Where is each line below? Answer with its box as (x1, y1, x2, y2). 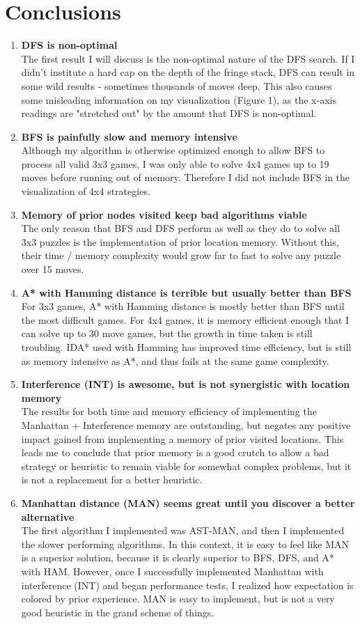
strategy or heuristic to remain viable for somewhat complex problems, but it (21, 458, 352, 473)
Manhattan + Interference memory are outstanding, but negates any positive (21, 417, 351, 432)
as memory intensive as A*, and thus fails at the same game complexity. (21, 353, 329, 368)
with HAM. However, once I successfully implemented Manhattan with (21, 563, 324, 578)
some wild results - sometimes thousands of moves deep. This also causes (21, 78, 332, 93)
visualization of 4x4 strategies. (21, 184, 150, 198)
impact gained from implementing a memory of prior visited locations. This (21, 431, 344, 446)
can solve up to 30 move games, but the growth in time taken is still (21, 326, 313, 341)
